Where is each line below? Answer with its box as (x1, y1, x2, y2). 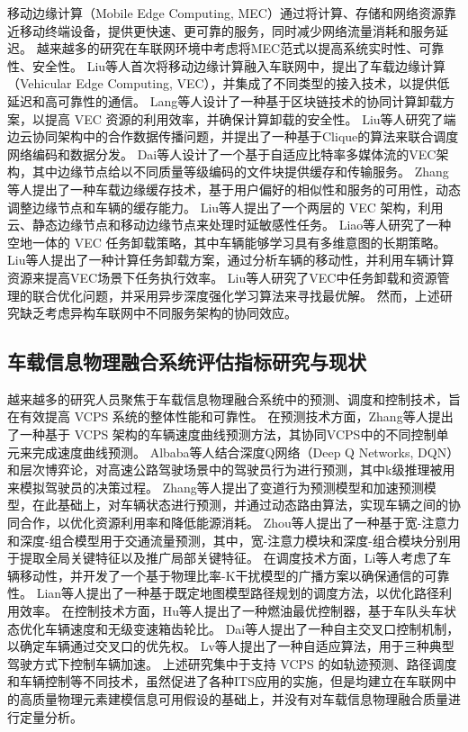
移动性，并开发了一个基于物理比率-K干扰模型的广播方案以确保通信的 (19, 565, 425, 584)
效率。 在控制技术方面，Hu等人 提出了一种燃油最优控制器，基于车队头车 (19, 601, 444, 620)
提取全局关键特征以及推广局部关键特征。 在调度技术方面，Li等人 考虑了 (19, 548, 439, 567)
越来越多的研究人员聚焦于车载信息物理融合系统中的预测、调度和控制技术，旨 (7, 389, 461, 408)
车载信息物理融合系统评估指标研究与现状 (7, 348, 366, 375)
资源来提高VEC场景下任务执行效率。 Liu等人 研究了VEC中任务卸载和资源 (7, 267, 437, 286)
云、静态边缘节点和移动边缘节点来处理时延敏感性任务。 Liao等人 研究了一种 (7, 215, 452, 234)
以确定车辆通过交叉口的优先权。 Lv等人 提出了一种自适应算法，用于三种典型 (7, 637, 454, 655)
